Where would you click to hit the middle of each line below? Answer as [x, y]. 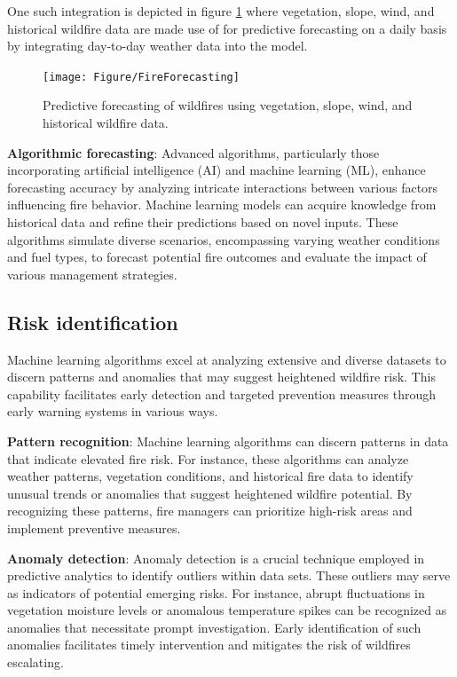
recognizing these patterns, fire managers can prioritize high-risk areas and [210, 511]
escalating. [35, 662]
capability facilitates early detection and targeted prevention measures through [222, 394]
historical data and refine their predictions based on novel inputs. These [203, 222]
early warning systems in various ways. [113, 411]
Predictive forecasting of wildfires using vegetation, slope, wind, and [228, 105]
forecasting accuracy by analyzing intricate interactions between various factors [223, 187]
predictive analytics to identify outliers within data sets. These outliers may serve [229, 575]
